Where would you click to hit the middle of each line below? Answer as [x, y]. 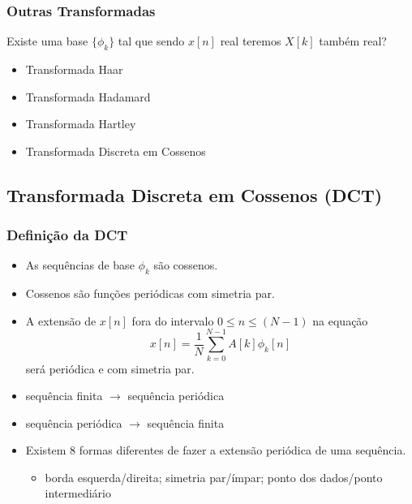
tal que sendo [151, 41]
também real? [353, 41]
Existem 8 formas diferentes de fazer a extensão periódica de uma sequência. [216, 450]
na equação [340, 320]
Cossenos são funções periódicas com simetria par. [150, 293]
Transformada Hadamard [88, 96]
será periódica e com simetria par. [110, 368]
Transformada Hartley [81, 124]
